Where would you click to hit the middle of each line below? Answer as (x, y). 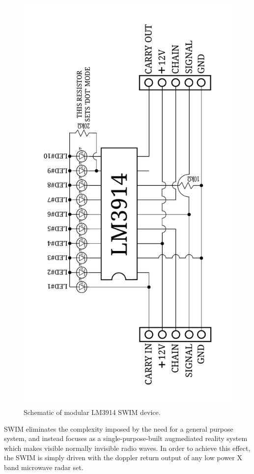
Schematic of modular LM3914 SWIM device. (92, 412)
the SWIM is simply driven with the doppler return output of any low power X (123, 458)
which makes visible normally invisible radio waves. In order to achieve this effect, (127, 448)
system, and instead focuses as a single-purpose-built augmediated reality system (126, 438)
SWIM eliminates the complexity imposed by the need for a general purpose (119, 428)
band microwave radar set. (44, 467)
